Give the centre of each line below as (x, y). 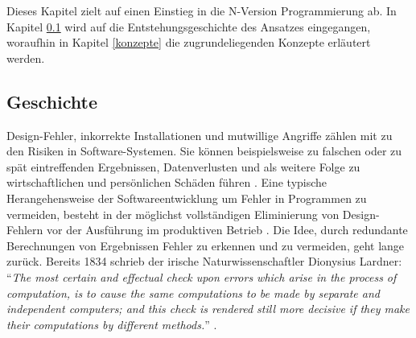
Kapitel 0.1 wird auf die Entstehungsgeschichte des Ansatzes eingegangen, (189, 26)
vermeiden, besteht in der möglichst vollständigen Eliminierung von (173, 214)
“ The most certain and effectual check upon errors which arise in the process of (202, 276)
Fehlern (25, 230)
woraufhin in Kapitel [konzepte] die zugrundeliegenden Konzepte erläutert (189, 42)
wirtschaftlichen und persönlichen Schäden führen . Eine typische (167, 182)
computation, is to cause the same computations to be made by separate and (193, 293)
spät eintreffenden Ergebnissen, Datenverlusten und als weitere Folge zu (183, 166)
